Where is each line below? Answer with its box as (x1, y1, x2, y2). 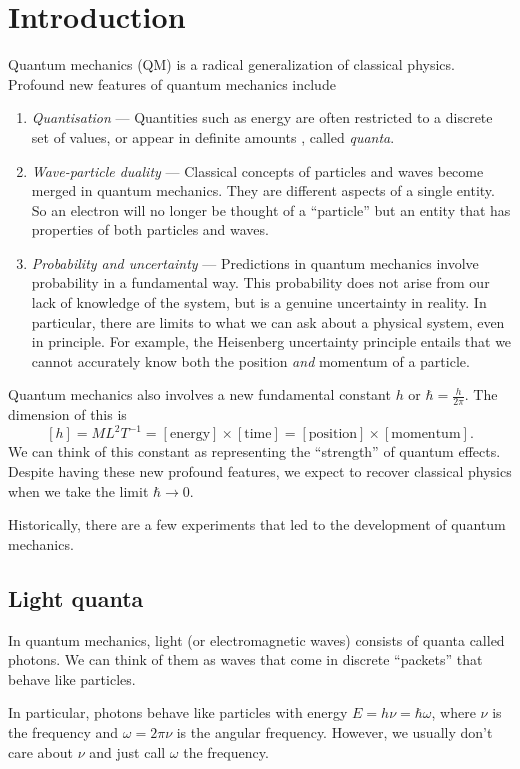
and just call (89, 741, 166, 762)
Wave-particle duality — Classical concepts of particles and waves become (31, 160, 484, 181)
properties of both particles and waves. (31, 219, 269, 240)
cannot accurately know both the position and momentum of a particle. (31, 350, 470, 371)
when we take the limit (8, 480, 149, 501)
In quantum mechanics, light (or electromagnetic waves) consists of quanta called (8, 629, 505, 650)
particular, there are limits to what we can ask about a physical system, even (31, 311, 505, 332)
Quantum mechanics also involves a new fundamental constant (8, 384, 391, 405)
